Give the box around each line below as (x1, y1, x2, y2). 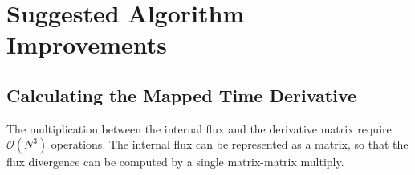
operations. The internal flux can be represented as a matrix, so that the (51, 136, 409, 153)
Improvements (6, 28, 168, 61)
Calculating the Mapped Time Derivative (6, 82, 357, 107)
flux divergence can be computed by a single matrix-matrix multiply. (6, 153, 344, 170)
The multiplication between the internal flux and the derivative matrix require (6, 120, 392, 137)
